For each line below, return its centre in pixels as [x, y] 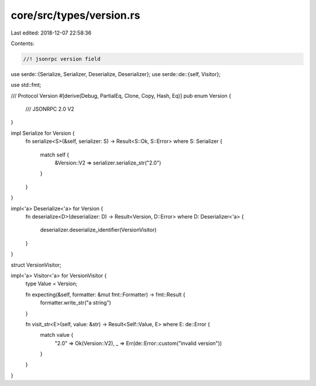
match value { [57, 335]
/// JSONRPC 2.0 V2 [50, 109]
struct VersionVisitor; [36, 265]
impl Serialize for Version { [43, 133]
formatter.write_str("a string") [75, 303]
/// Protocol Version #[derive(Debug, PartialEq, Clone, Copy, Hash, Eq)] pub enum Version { [121, 95]
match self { [55, 155]
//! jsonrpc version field [62, 59]
